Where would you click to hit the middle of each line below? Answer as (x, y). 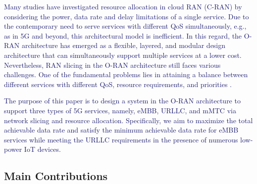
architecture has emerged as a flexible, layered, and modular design (124, 45)
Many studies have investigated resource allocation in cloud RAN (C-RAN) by (123, 6)
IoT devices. (42, 149)
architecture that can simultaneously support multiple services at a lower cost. (123, 55)
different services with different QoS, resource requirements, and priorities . (118, 84)
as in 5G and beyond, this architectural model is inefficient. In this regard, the (123, 35)
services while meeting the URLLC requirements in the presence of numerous (121, 139)
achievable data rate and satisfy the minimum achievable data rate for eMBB (121, 130)
